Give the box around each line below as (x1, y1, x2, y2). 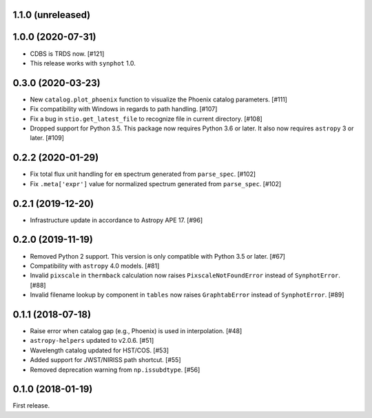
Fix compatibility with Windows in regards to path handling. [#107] (30, 105, 218, 113)
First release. (12, 401, 50, 410)
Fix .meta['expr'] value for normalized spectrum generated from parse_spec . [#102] (30, 179, 282, 188)
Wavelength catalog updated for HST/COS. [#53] (30, 346, 169, 355)
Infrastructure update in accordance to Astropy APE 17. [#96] (30, 216, 203, 224)
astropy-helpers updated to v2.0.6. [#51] (30, 337, 154, 345)
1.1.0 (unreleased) (12, 9, 91, 21)
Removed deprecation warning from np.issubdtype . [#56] (30, 366, 200, 374)
